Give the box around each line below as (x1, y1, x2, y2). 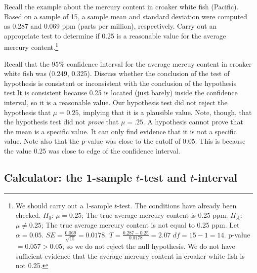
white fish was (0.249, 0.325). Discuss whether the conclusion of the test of (4, 68, 230, 78)
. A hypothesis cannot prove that (143, 117, 243, 127)
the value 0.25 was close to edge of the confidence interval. (4, 145, 180, 156)
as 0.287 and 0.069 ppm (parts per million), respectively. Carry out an (4, 21, 217, 31)
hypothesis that (4, 107, 51, 117)
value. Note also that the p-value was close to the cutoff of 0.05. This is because (4, 136, 246, 146)
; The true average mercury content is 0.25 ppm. (81, 210, 228, 220)
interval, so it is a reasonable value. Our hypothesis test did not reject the (4, 97, 228, 107)
